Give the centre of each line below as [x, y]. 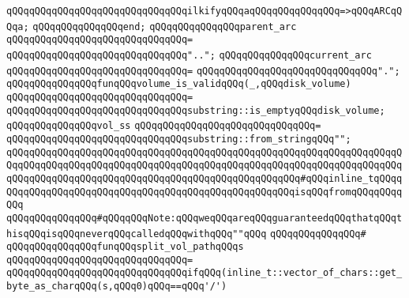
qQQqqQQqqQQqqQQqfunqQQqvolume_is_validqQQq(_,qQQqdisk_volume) [179, 84]
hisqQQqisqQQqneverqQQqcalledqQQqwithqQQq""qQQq [137, 234]
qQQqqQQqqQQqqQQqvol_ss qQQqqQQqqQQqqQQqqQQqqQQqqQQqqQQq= [164, 126]
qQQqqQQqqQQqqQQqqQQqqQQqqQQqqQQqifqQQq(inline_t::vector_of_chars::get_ [204, 273]
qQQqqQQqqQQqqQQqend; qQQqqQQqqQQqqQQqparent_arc [165, 26]
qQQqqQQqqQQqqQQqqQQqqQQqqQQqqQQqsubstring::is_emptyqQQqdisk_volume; [196, 110]
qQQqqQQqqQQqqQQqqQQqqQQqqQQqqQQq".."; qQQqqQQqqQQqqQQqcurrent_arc [189, 55]
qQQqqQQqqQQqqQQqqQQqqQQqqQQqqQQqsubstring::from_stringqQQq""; [179, 139]
